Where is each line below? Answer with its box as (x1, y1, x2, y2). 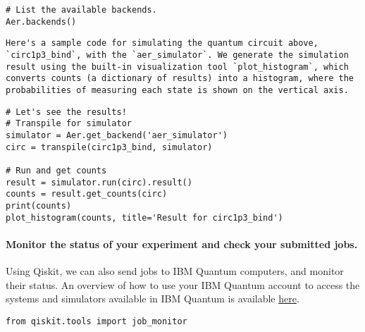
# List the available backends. (6, 5, 157, 15)
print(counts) (6, 200, 72, 211)
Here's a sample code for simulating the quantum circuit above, (6, 38, 318, 49)
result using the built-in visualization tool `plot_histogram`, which (6, 61, 349, 72)
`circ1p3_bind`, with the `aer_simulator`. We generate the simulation (6, 49, 349, 60)
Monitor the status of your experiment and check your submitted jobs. (6, 236, 358, 251)
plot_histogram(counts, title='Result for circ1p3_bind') (6, 212, 283, 223)
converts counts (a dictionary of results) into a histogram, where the (6, 73, 354, 84)
